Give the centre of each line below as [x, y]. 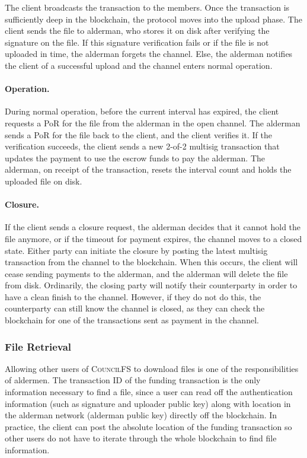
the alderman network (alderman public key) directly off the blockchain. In [141, 415]
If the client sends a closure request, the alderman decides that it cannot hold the [153, 227]
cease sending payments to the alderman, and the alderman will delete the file [146, 273]
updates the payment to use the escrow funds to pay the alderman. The [135, 158]
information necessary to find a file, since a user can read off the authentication [149, 392]
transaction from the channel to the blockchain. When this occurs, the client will [151, 262]
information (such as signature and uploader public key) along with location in [148, 403]
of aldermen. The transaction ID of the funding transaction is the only [133, 380]
